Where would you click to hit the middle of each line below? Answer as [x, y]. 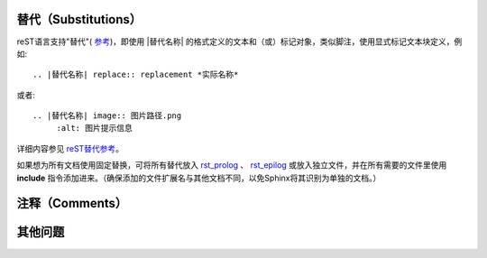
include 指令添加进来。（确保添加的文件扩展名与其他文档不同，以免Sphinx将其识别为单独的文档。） [199, 178]
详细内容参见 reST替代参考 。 [70, 148]
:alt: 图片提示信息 [94, 128]
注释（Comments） [72, 203]
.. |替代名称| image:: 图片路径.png [107, 116]
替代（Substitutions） [79, 19]
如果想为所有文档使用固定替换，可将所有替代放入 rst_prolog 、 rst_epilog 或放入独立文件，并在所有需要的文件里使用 [232, 165]
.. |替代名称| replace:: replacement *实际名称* [136, 75]
